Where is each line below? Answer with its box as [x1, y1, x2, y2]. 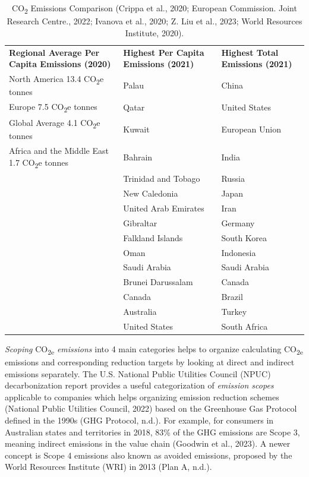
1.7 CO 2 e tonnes [9, 156, 69, 170]
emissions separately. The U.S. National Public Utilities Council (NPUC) [5, 367, 271, 380]
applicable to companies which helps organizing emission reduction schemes [5, 390, 279, 403]
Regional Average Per [9, 46, 100, 58]
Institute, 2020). [125, 26, 184, 39]
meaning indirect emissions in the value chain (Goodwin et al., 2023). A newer [5, 437, 291, 450]
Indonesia [221, 246, 256, 258]
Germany [221, 216, 255, 229]
